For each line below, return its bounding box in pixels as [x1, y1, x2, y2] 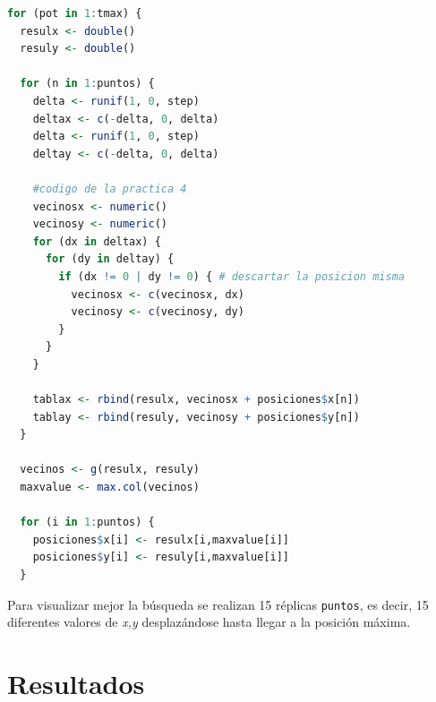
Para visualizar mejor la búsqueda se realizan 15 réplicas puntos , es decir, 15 [7, 595, 429, 613]
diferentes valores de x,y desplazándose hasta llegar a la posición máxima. [7, 612, 411, 631]
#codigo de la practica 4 [32, 182, 187, 195]
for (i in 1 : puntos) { [20, 516, 155, 529]
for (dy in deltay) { [45, 253, 175, 266]
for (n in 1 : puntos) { [20, 77, 155, 90]
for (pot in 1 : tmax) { [7, 7, 142, 20]
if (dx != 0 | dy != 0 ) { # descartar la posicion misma [58, 270, 405, 283]
